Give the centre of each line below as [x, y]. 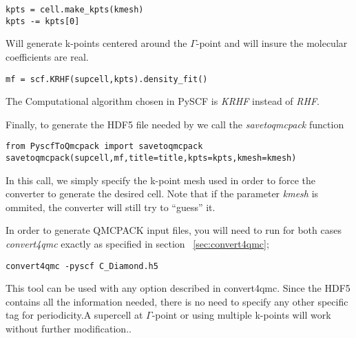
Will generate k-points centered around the [96, 43]
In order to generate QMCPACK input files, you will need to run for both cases [174, 230]
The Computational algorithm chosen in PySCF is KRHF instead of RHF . [163, 101]
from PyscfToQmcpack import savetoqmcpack [104, 147]
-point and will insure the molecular [272, 43]
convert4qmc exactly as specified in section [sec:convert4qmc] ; [137, 244]
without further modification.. [69, 329]
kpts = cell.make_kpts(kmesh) [75, 10]
